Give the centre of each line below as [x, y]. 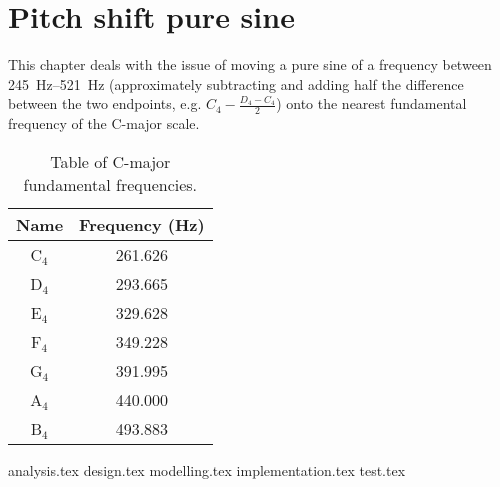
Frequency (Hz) [142, 224]
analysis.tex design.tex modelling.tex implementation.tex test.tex [207, 469]
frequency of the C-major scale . [104, 123]
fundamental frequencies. [110, 184]
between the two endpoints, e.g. [105, 103]
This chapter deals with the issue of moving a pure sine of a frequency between [250, 64]
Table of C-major [110, 161]
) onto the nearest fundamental [371, 103]
